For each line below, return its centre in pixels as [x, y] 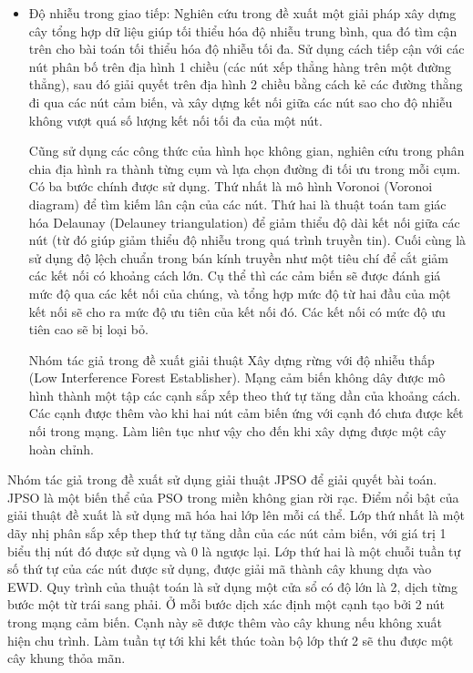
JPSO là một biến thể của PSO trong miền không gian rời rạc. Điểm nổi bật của [233, 497]
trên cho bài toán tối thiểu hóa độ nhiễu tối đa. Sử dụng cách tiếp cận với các [247, 49]
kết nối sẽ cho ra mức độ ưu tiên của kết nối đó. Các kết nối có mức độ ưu [237, 311]
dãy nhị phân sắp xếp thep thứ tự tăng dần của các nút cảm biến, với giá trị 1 [227, 533]
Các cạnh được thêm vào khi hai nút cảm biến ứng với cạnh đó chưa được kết [246, 413]
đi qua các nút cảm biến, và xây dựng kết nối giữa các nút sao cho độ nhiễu [241, 102]
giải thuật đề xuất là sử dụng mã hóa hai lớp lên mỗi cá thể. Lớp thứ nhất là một [236, 515]
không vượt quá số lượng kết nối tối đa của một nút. [175, 120]
